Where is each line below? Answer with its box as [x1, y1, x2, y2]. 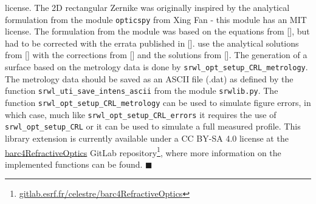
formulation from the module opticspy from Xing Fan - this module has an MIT [5, 13, 307, 25]
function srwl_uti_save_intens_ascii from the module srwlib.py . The [5, 84, 278, 97]
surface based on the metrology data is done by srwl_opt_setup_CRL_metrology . [5, 61, 308, 73]
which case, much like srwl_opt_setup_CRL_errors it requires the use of [5, 108, 276, 120]
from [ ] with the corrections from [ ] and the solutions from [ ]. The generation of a [5, 48, 307, 61]
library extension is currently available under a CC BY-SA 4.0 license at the [5, 131, 289, 144]
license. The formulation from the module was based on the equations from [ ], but [5, 25, 310, 38]
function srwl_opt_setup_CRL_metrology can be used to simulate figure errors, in [5, 96, 311, 108]
